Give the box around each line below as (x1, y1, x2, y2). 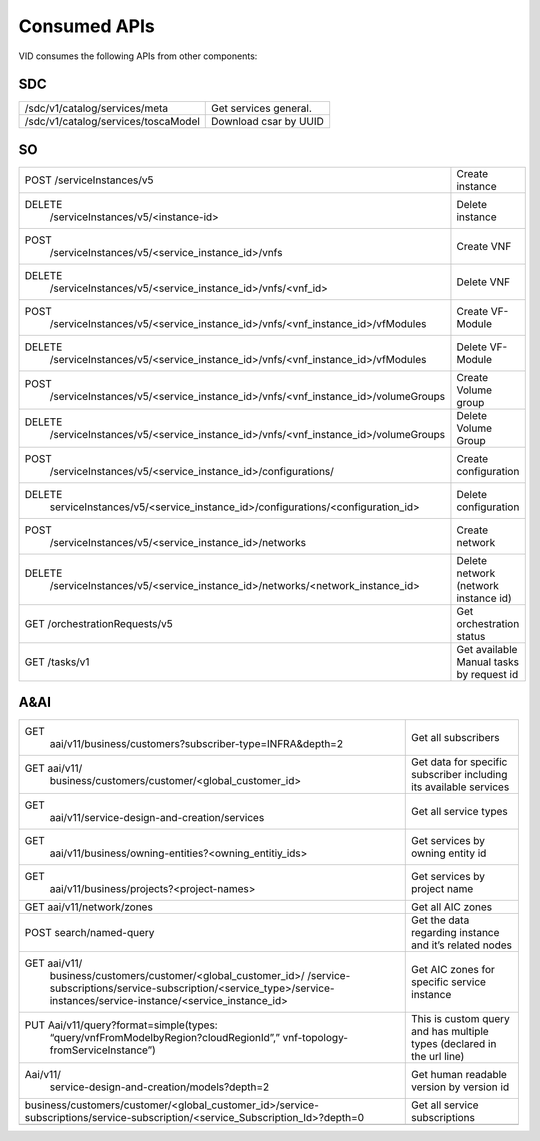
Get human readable (411, 1068, 507, 1082)
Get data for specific (411, 755, 508, 769)
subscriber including (411, 768, 508, 782)
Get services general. (211, 101, 312, 115)
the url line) (411, 1050, 465, 1064)
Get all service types (411, 805, 509, 819)
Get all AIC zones (411, 900, 493, 914)
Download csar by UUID (211, 115, 325, 129)
